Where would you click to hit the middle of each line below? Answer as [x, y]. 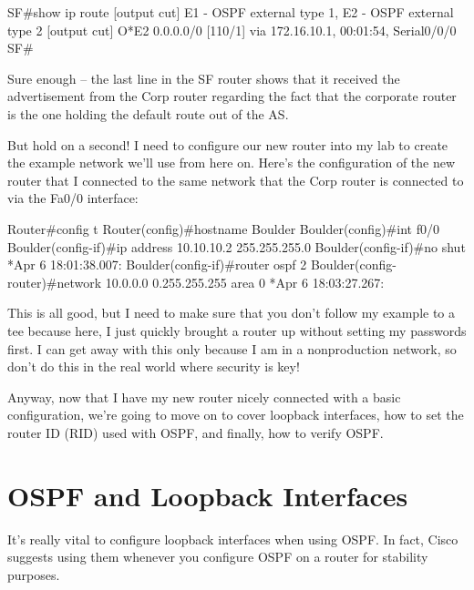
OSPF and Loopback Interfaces [208, 495]
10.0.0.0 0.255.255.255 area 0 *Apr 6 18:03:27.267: [245, 282]
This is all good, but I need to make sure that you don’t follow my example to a [232, 313]
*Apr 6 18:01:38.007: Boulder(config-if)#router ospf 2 [157, 264]
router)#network [55, 282]
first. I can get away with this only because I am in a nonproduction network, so [232, 348]
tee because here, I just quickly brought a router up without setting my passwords [237, 330]
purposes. [34, 574]
